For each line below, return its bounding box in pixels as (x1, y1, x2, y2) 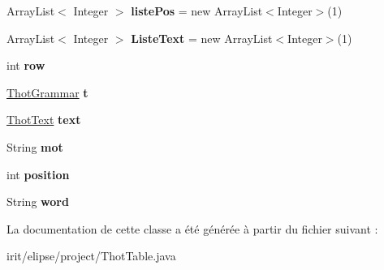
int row (6, 57, 45, 74)
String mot (6, 138, 63, 155)
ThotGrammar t (6, 84, 88, 101)
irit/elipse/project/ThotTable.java (6, 247, 176, 264)
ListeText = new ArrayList (131, 29, 273, 46)
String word (6, 193, 69, 210)
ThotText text (6, 111, 81, 128)
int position (6, 165, 70, 182)
